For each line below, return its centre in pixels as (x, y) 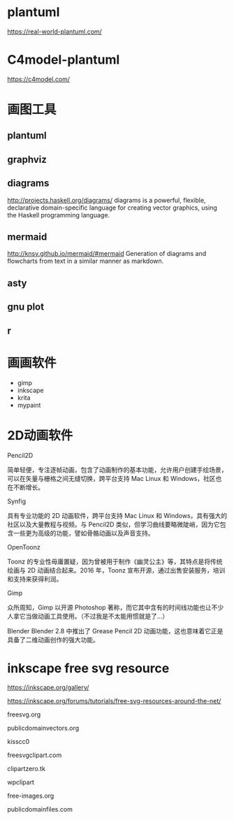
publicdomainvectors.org (43, 728)
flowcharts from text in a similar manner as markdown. (86, 261)
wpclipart (21, 782)
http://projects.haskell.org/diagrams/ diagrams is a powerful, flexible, (107, 200)
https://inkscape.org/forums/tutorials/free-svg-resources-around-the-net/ (114, 701)
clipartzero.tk (26, 769)
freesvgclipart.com (35, 755)
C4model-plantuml (64, 60)
